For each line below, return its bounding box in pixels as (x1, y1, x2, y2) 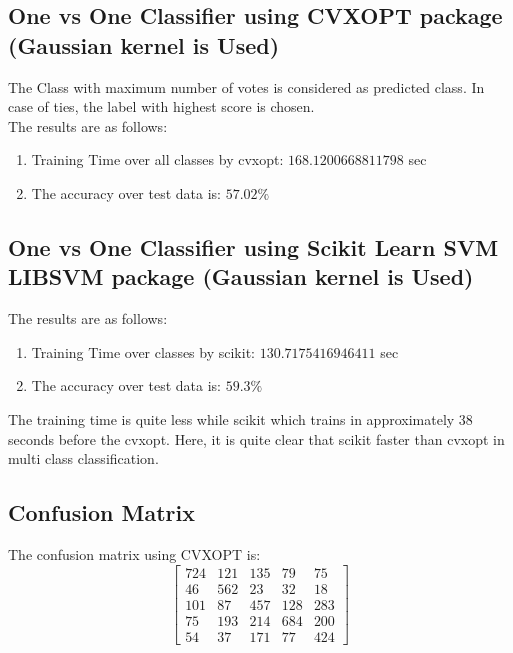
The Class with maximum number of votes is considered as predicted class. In (8, 76, 485, 97)
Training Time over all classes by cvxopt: (31, 149, 284, 170)
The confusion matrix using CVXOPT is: (8, 543, 261, 564)
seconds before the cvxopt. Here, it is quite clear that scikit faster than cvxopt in (8, 428, 505, 449)
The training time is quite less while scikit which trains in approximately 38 (8, 408, 473, 429)
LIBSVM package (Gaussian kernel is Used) (8, 261, 474, 292)
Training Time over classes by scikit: (31, 341, 255, 362)
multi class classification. (8, 448, 159, 469)
